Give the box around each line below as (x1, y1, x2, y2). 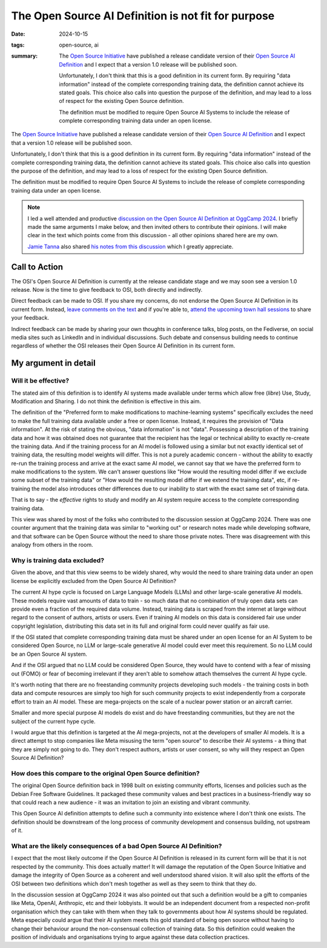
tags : (11, 41, 25, 48)
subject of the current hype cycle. (11, 717, 96, 725)
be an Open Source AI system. (11, 650, 88, 657)
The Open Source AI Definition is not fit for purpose (11, 9, 275, 22)
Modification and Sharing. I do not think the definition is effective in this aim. (11, 397, 201, 405)
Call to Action (11, 262, 64, 272)
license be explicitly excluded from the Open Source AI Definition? (11, 577, 177, 584)
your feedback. (11, 314, 50, 321)
